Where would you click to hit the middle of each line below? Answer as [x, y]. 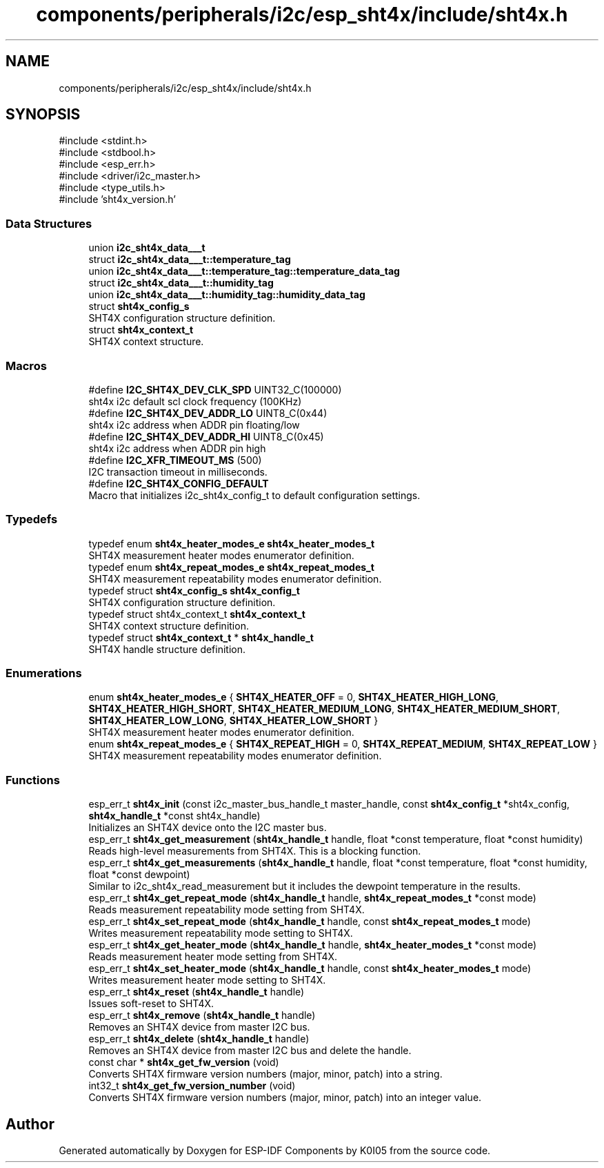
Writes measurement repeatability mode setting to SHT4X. [221, 933]
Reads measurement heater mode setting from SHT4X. [213, 957]
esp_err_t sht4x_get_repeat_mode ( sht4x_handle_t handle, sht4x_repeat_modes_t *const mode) [312, 898]
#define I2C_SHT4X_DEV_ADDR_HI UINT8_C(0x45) [206, 436]
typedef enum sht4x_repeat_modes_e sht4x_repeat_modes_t [231, 567]
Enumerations [44, 673]
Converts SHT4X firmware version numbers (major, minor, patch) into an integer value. [285, 1098]
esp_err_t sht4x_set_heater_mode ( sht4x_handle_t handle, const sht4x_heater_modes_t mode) [310, 969]
